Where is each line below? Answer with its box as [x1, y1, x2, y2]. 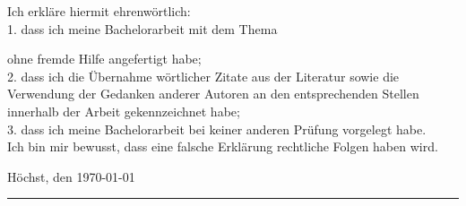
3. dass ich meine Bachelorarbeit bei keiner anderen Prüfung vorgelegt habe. [7, 119, 427, 138]
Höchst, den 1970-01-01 [7, 167, 135, 185]
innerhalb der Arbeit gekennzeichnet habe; [7, 101, 240, 120]
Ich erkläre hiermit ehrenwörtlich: [7, 2, 191, 20]
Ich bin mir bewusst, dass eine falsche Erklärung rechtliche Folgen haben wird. [7, 137, 438, 156]
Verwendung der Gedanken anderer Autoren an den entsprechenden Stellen [7, 84, 419, 103]
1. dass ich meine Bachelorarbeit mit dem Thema [7, 19, 278, 38]
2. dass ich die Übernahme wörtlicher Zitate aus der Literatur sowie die [7, 66, 400, 85]
